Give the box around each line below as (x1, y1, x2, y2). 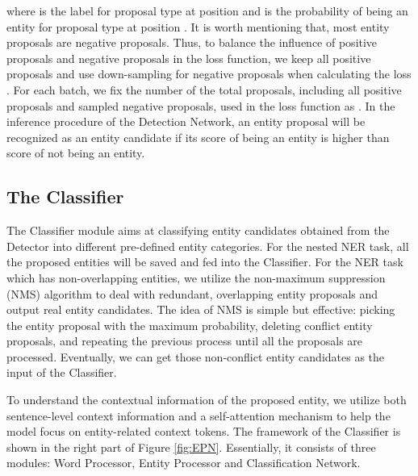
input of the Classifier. (6, 364, 117, 381)
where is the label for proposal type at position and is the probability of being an (6, 2, 408, 19)
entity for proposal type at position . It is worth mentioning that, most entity (6, 18, 390, 35)
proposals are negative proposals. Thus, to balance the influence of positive (6, 34, 378, 51)
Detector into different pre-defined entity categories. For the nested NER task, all (6, 237, 409, 254)
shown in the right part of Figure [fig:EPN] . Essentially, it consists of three (6, 438, 376, 455)
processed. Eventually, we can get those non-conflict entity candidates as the (6, 348, 385, 365)
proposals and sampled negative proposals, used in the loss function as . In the (6, 97, 395, 114)
